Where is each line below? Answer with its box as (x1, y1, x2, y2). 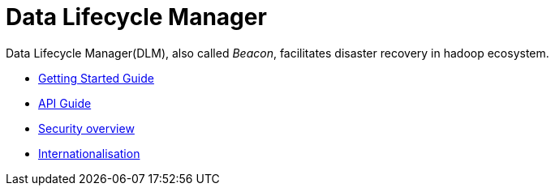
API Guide (38, 96, 92, 110)
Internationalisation (38, 146, 140, 160)
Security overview (38, 121, 135, 135)
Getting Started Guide (38, 70, 154, 85)
